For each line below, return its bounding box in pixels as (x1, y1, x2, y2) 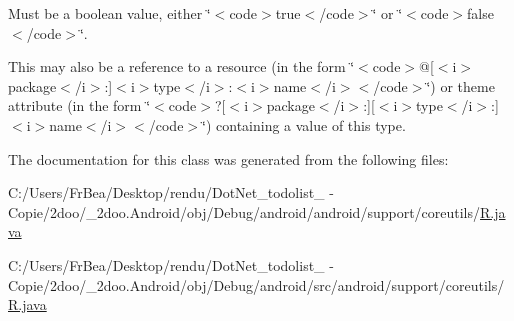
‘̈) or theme (426, 75, 495, 96)
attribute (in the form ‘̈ (8, 95, 151, 116)
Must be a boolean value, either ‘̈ (8, 3, 211, 23)
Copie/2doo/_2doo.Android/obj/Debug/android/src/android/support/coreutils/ (8, 274, 505, 295)
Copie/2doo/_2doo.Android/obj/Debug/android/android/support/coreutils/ (8, 201, 481, 222)
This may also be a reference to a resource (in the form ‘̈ (8, 56, 355, 77)
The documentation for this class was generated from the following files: (8, 148, 449, 169)
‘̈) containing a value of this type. (202, 114, 406, 135)
